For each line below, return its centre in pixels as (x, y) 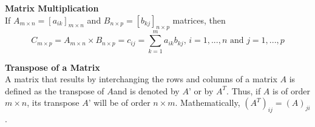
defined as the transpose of (55, 90)
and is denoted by (146, 90)
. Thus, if (244, 90)
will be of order (122, 103)
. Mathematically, (208, 103)
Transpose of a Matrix (52, 67)
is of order (291, 90)
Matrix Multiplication (52, 8)
